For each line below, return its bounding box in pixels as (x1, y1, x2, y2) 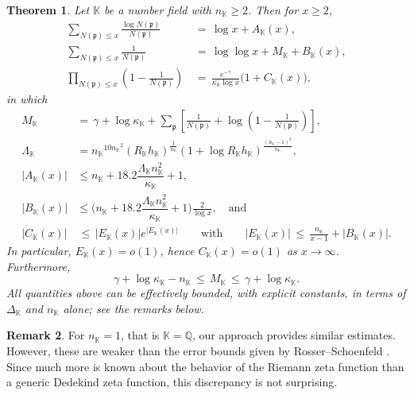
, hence (160, 242, 195, 259)
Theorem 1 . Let (6, 2, 90, 17)
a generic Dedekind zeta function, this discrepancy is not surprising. (6, 374, 338, 390)
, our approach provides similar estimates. (192, 327, 396, 343)
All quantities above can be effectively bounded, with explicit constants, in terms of (6, 285, 406, 301)
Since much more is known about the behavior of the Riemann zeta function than (6, 358, 404, 374)
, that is (121, 327, 160, 343)
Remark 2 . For (6, 327, 85, 343)
